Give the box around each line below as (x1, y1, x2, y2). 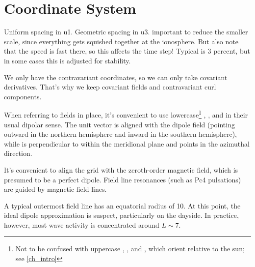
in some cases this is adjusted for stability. (4, 55, 131, 65)
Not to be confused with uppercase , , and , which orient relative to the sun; (15, 243, 245, 254)
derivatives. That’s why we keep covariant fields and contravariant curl (4, 82, 216, 92)
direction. (4, 148, 32, 158)
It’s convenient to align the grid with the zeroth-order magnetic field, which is (4, 164, 238, 175)
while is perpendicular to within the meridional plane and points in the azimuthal (4, 138, 250, 148)
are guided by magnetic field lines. (4, 184, 107, 194)
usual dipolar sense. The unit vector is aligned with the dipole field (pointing (4, 119, 235, 129)
